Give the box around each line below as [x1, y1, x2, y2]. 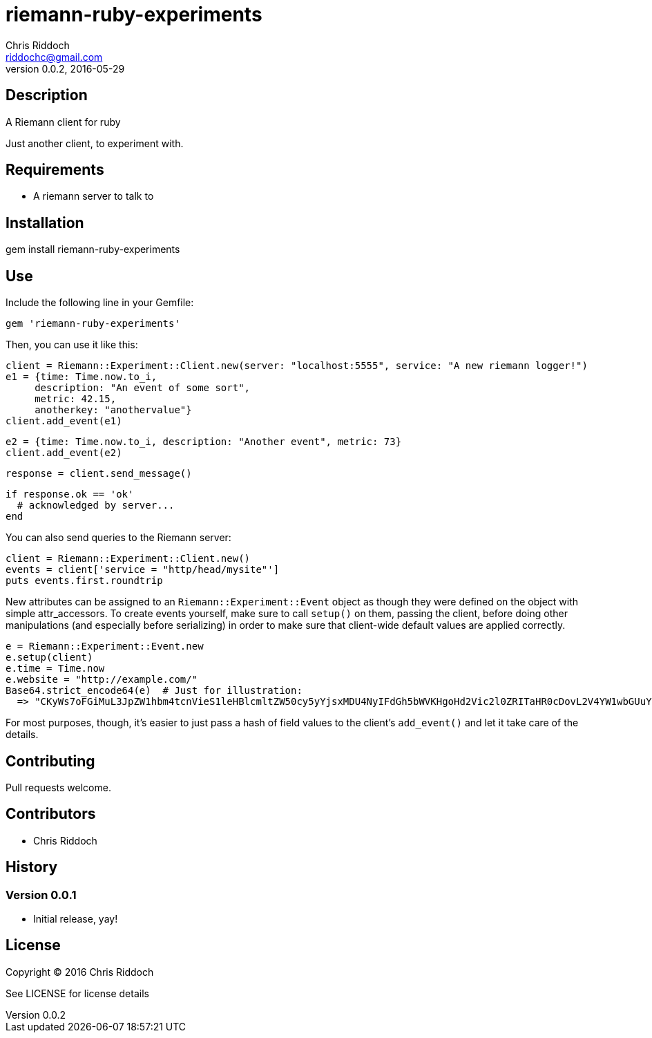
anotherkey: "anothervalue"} [35, 404, 192, 416]
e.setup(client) [6, 652, 93, 663]
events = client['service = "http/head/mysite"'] [6, 564, 280, 576]
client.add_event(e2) [6, 447, 122, 459]
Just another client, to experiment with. [6, 137, 184, 149]
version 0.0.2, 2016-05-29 [6, 62, 125, 75]
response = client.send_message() [6, 468, 192, 480]
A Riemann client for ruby [6, 115, 121, 128]
